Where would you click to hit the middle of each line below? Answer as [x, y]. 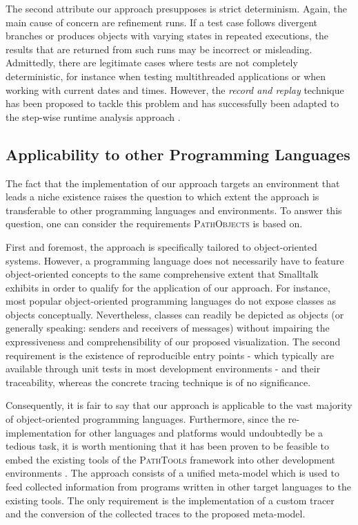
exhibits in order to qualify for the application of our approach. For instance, [168, 287]
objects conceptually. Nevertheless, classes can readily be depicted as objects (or [175, 314]
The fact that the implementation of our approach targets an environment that [173, 183]
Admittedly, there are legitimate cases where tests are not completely [152, 63]
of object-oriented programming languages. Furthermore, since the [146, 419]
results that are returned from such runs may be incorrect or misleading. [159, 49]
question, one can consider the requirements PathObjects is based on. [154, 223]
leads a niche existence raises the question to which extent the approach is [162, 197]
